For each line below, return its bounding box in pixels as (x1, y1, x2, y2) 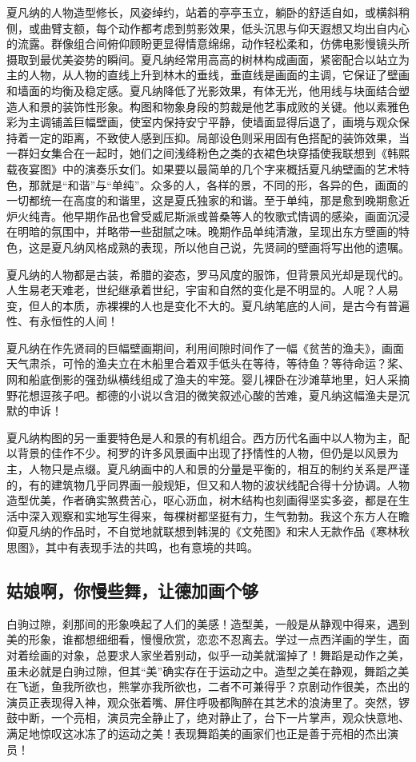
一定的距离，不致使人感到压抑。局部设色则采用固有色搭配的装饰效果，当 (28, 129, 410, 146)
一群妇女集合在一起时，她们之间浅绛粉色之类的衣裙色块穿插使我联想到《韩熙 (6, 145, 410, 162)
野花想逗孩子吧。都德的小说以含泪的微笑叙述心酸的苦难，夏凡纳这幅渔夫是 (6, 386, 398, 403)
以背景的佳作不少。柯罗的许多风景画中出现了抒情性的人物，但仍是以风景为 (6, 445, 398, 461)
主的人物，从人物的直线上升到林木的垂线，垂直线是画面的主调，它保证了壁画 (6, 66, 410, 83)
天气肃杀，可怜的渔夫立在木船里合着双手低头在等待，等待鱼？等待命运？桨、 (6, 355, 410, 372)
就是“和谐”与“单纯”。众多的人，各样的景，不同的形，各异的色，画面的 (39, 176, 409, 193)
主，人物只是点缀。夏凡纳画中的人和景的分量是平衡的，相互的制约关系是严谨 (6, 461, 410, 477)
